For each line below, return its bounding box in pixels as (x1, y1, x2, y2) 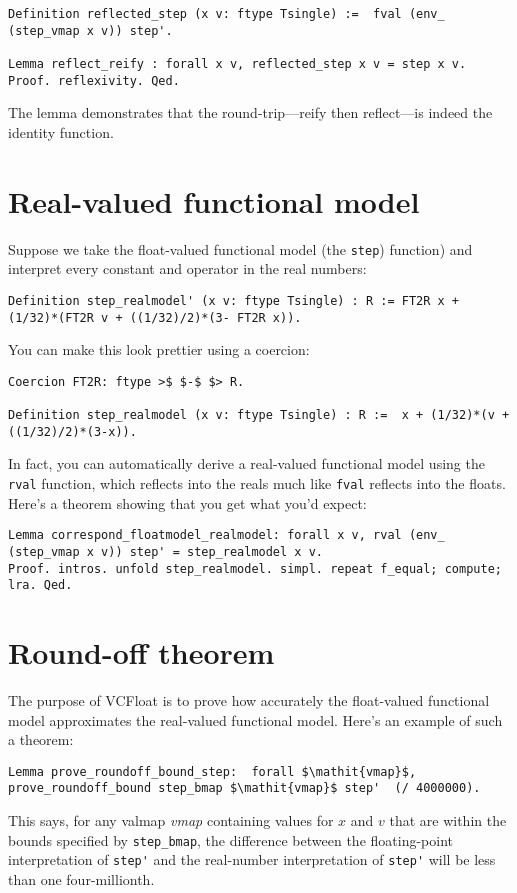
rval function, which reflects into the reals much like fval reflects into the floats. (8, 472, 506, 493)
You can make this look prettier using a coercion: (8, 339, 310, 360)
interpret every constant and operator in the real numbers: (8, 258, 367, 279)
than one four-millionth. (8, 868, 155, 889)
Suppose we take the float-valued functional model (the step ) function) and (8, 238, 473, 259)
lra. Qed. (8, 578, 73, 593)
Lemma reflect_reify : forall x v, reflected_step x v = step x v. (8, 56, 467, 71)
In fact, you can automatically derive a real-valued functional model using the (8, 453, 485, 474)
